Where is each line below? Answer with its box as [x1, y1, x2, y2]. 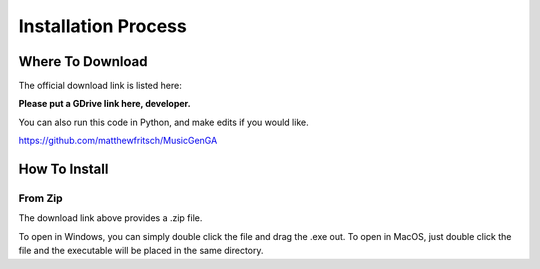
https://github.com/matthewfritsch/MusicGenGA [18, 135, 218, 147]
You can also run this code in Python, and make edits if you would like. [18, 116, 309, 128]
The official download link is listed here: [18, 80, 182, 92]
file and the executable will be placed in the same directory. [18, 245, 264, 257]
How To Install [18, 161, 109, 178]
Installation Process [18, 15, 187, 37]
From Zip [18, 191, 63, 205]
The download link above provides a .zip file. [18, 212, 203, 224]
